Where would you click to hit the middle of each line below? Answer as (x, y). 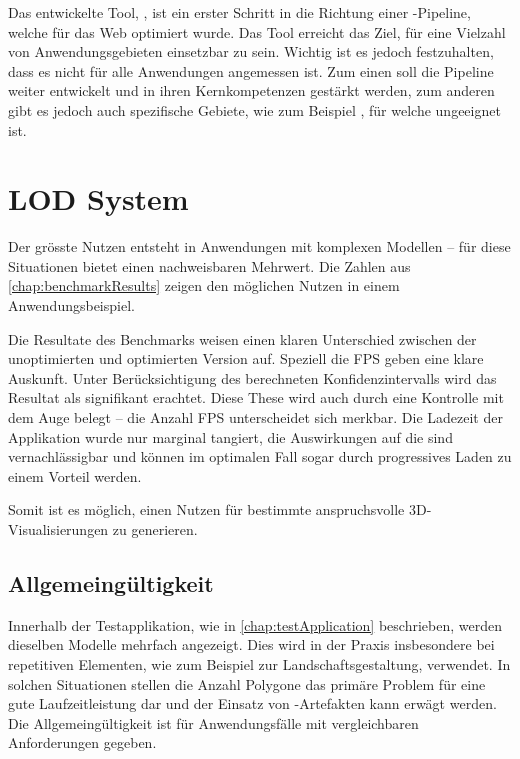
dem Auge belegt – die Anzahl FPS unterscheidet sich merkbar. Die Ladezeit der (255, 417)
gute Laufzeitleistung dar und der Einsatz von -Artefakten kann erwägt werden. (252, 703)
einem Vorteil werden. (75, 475)
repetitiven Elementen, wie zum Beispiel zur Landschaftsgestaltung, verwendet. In (259, 663)
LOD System (98, 198)
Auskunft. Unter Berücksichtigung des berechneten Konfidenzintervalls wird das (252, 377)
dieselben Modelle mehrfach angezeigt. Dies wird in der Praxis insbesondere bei (251, 644)
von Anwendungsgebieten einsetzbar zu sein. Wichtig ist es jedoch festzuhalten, (251, 51)
